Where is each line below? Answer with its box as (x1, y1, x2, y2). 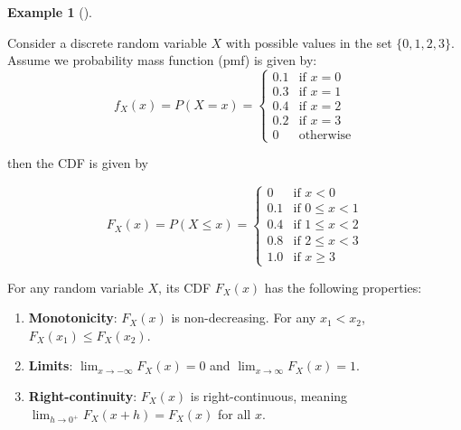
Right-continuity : (28, 387, 137, 406)
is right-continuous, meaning (190, 387, 348, 406)
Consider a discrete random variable (7, 33, 207, 51)
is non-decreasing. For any (171, 308, 316, 327)
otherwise (298, 129, 352, 143)
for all (217, 404, 251, 423)
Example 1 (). (7, 3, 92, 21)
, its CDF (158, 277, 212, 296)
